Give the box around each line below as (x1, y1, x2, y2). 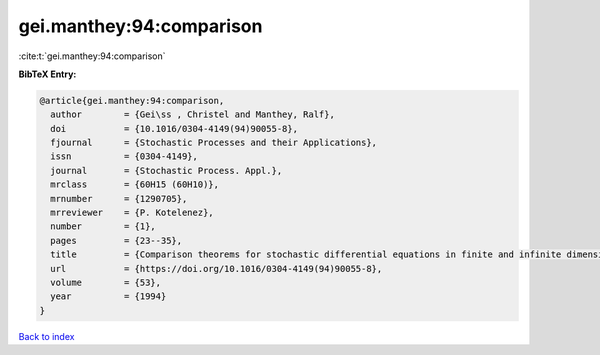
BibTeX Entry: (18, 68, 77, 80)
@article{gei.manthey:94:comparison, (39, 95, 225, 106)
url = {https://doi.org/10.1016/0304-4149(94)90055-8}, (50, 263, 383, 274)
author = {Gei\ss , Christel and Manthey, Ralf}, (50, 109, 335, 120)
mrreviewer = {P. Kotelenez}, (50, 207, 214, 219)
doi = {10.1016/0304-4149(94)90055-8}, (50, 123, 299, 134)
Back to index (18, 330, 75, 342)
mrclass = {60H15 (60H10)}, (50, 179, 220, 190)
